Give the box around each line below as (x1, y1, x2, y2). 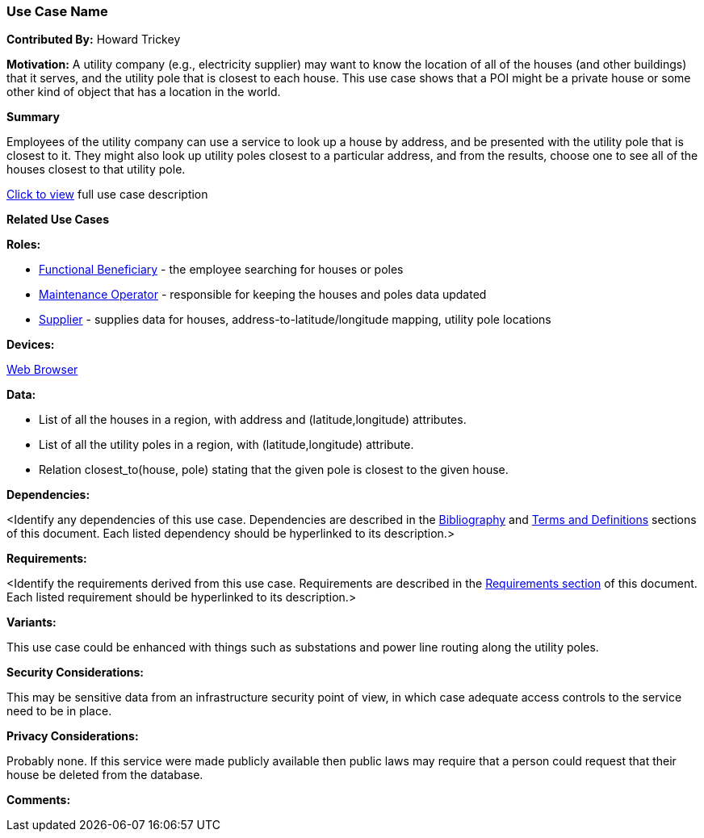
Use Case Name (6, 3, 108, 19)
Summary (6, 110, 60, 124)
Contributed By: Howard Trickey (6, 32, 181, 47)
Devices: (6, 337, 55, 352)
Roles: (6, 237, 41, 252)
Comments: (6, 793, 71, 807)
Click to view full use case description (6, 187, 208, 202)
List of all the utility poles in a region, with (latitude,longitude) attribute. (39, 438, 414, 452)
